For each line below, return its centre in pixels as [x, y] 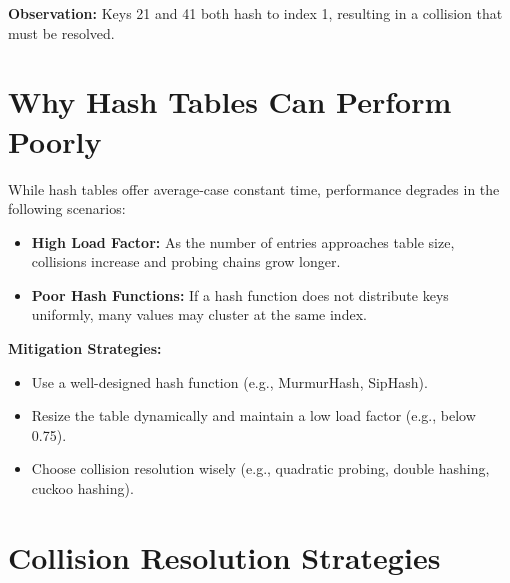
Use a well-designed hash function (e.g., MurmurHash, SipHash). [229, 381]
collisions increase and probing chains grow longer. [186, 261]
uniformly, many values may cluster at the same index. [199, 314]
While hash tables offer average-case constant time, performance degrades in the [254, 188]
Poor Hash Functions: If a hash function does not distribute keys [240, 294]
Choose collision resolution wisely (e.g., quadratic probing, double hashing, [260, 468]
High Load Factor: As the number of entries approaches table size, [243, 241]
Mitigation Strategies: [85, 348]
